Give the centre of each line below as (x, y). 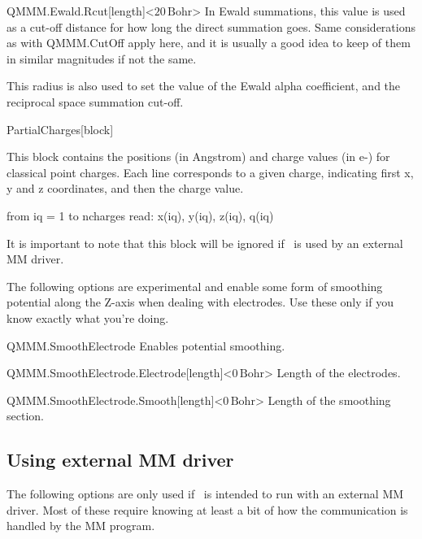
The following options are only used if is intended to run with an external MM (205, 494)
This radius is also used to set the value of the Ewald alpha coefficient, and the (204, 86)
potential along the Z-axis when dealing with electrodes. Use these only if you (200, 302)
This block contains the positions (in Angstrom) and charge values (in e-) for (198, 156)
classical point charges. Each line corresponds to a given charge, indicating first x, (210, 172)
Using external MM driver (120, 460)
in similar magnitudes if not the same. (102, 58)
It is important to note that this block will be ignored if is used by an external (205, 243)
